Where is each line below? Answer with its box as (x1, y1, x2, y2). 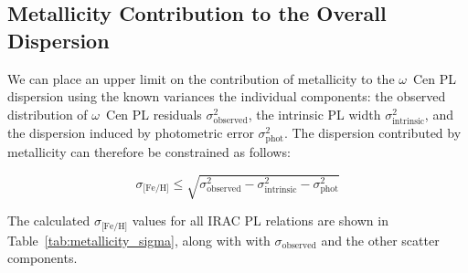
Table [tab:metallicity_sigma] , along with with (7, 230, 271, 249)
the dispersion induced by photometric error (7, 122, 254, 142)
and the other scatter (321, 230, 440, 249)
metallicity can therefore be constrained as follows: (7, 142, 291, 162)
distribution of (7, 104, 88, 123)
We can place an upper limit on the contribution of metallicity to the (7, 68, 395, 88)
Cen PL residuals (106, 104, 202, 123)
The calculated (7, 211, 90, 230)
